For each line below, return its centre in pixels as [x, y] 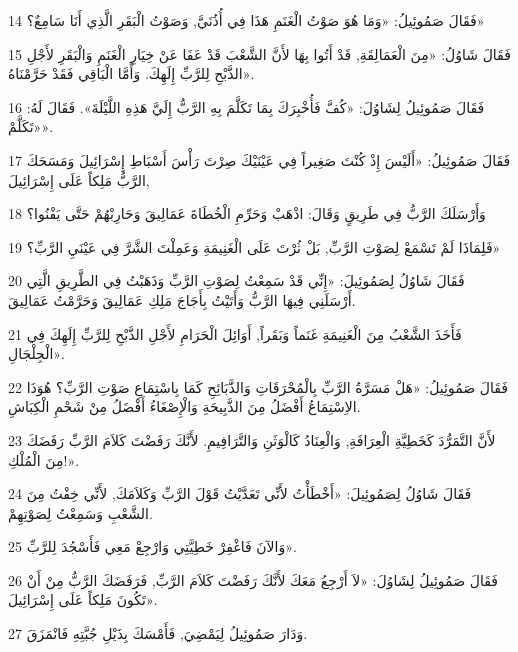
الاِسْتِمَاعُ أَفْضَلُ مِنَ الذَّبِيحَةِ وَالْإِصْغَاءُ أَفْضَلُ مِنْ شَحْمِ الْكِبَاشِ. [184, 406]
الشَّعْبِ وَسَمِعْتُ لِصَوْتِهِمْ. [80, 512]
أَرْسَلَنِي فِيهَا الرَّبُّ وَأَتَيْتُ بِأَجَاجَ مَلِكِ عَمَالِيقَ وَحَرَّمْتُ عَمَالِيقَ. [182, 299]
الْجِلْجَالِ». [36, 353]
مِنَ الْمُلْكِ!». [44, 459]
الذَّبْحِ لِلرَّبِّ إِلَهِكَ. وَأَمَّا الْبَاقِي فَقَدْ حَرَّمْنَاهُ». [131, 73]
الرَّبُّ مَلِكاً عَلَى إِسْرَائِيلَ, [79, 179]
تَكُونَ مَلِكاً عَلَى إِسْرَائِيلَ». [83, 599]
